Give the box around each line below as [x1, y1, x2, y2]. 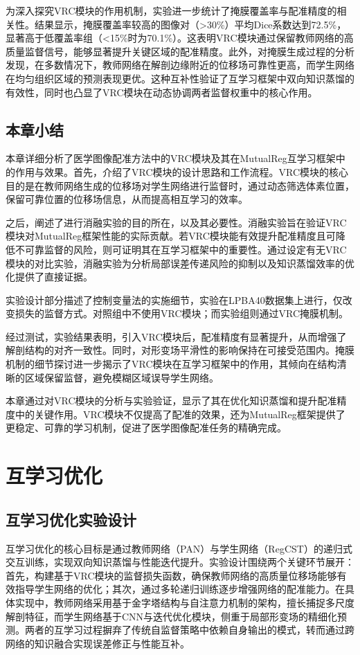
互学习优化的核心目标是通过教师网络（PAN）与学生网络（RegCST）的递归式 [6, 541, 352, 555]
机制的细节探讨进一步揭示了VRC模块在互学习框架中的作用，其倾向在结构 [6, 357, 337, 371]
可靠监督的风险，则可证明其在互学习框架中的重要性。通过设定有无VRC [24, 242, 347, 256]
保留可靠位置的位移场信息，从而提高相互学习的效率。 [6, 192, 248, 206]
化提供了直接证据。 [6, 269, 93, 284]
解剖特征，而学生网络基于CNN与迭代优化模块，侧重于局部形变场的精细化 [6, 609, 338, 623]
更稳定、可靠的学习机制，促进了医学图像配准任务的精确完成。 [6, 420, 287, 435]
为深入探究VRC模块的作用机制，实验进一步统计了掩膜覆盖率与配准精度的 [6, 3, 337, 17]
